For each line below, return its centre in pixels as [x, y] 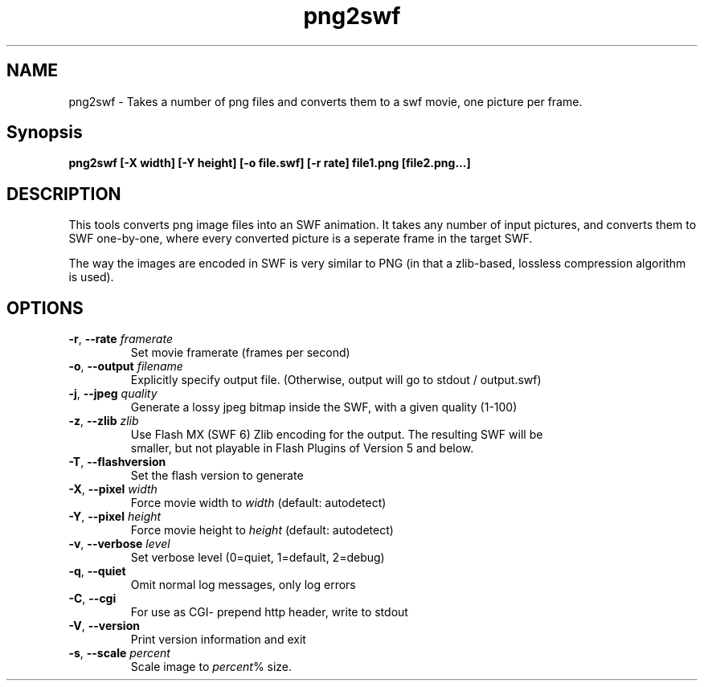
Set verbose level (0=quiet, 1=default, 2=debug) [258, 558]
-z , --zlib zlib [104, 421]
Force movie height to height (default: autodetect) [262, 530]
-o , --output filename [126, 366]
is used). [91, 277]
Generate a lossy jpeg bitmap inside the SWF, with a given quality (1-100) [324, 407]
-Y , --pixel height [115, 517]
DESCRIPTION [64, 194]
